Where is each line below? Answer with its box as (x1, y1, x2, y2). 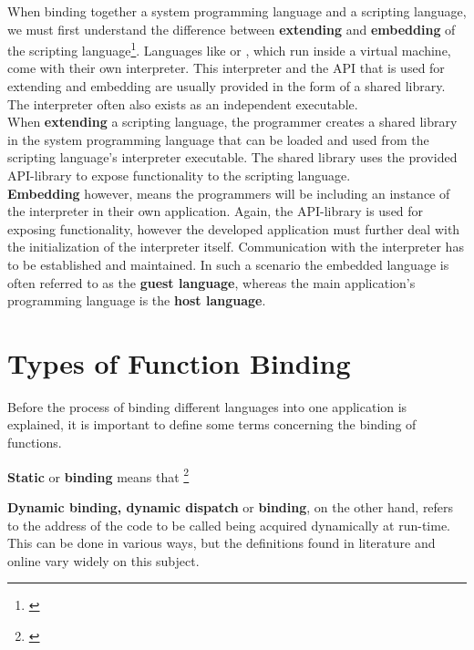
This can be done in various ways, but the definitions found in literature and (7, 533, 436, 552)
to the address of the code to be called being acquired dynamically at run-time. (7, 515, 450, 534)
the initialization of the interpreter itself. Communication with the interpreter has (7, 237, 464, 256)
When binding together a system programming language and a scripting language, (7, 2, 467, 20)
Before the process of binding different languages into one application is (7, 397, 407, 416)
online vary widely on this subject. (7, 551, 200, 570)
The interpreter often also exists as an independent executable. (7, 94, 358, 113)
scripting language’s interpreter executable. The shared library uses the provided (7, 148, 458, 167)
